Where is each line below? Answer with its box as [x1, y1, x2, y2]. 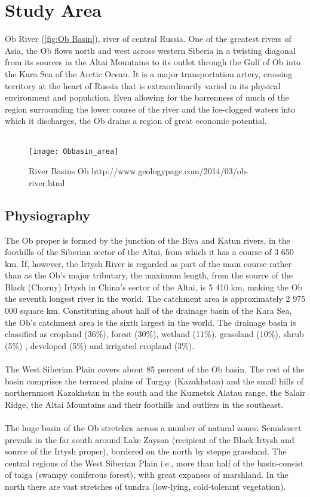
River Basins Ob [29, 165, 89, 177]
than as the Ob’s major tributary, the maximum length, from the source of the [5, 269, 293, 281]
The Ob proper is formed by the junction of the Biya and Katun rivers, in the [5, 234, 290, 246]
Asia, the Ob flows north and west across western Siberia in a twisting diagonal [5, 44, 296, 56]
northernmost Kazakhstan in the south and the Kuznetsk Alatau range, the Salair [5, 386, 306, 399]
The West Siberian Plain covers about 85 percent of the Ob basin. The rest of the [5, 363, 305, 375]
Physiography [5, 205, 90, 224]
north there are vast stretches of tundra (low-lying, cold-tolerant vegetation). [5, 480, 286, 492]
